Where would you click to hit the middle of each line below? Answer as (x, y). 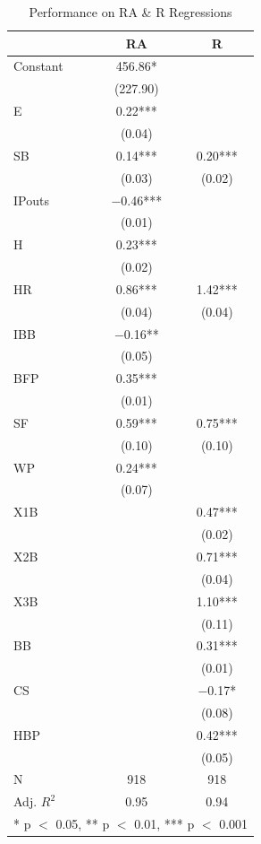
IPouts (31, 200)
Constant (38, 66)
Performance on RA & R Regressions (130, 12)
